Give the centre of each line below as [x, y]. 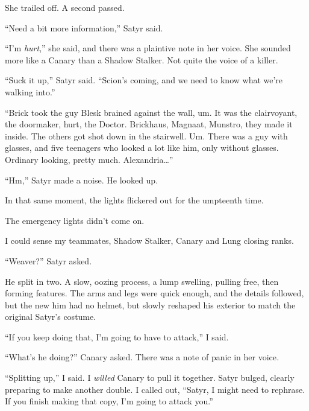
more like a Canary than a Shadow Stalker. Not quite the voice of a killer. [142, 59]
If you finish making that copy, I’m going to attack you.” [109, 401]
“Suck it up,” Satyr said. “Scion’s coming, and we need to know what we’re [144, 80]
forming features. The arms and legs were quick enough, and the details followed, [154, 293]
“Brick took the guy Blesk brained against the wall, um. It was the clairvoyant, [151, 112]
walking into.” [30, 91]
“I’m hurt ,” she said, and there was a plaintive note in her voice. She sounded [148, 48]
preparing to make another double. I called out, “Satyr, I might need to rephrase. [155, 389]
